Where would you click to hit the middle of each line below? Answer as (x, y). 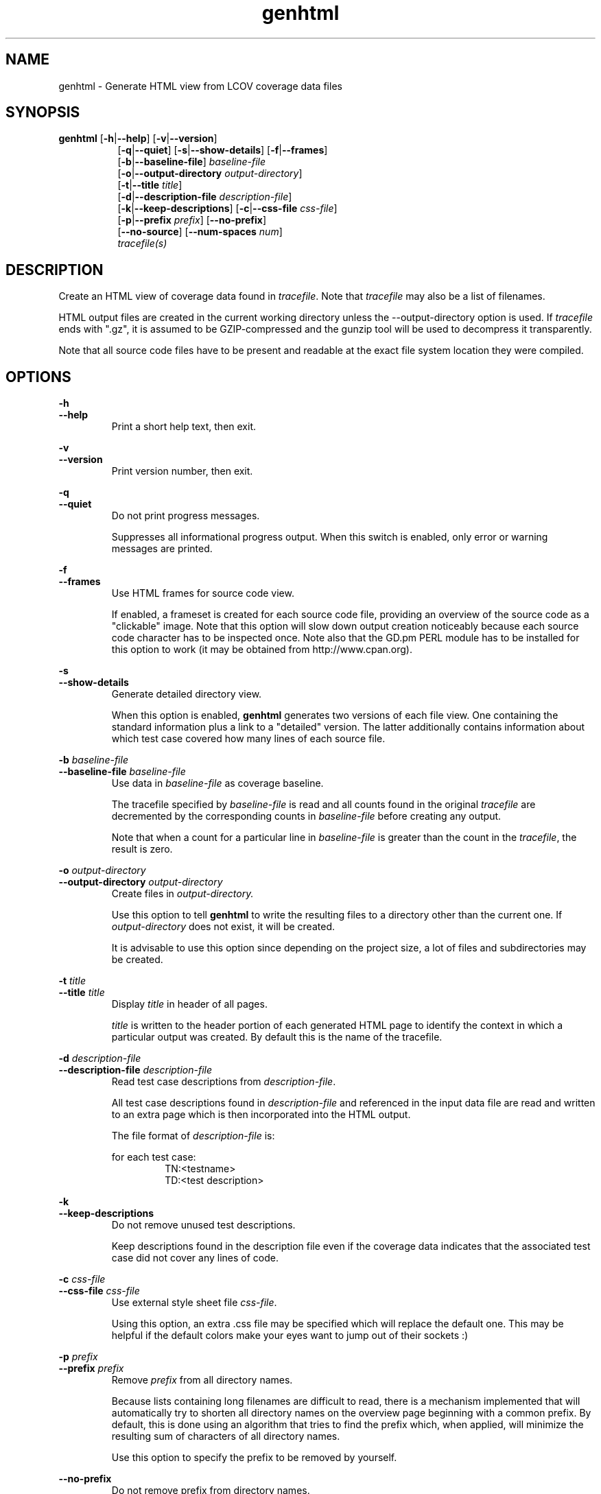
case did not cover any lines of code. (195, 1258)
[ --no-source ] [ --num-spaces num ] (200, 232)
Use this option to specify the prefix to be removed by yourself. (254, 1458)
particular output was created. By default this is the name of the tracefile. (277, 1037)
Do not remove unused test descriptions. (203, 1225)
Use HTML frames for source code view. (203, 593)
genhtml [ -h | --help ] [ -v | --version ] (138, 139)
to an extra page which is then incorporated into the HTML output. (261, 1115)
